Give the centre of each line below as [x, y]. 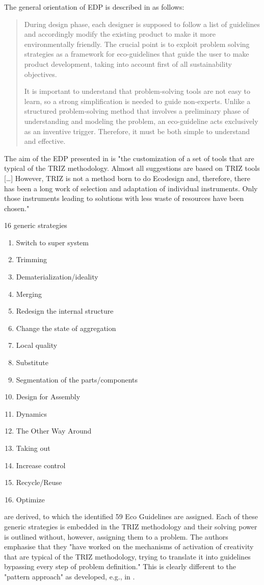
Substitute [32, 362]
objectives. [41, 74]
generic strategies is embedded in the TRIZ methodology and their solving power [131, 526]
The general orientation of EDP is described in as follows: [94, 7]
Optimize [30, 499]
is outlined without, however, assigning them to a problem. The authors [116, 536]
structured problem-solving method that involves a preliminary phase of [137, 111]
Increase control [41, 465]
